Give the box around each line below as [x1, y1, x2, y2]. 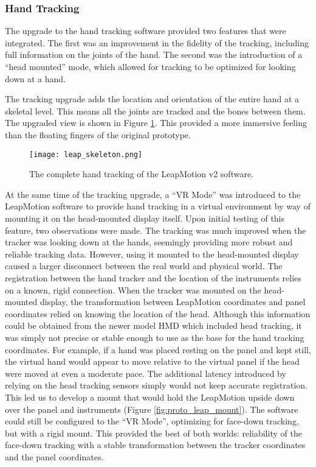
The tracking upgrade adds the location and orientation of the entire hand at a [5, 93, 300, 105]
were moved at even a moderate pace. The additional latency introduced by [5, 367, 286, 379]
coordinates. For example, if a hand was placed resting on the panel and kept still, [5, 343, 311, 356]
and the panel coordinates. [5, 450, 104, 463]
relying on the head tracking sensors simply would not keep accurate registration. [5, 379, 308, 392]
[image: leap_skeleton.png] [29, 150, 143, 159]
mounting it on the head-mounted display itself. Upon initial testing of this [5, 212, 285, 224]
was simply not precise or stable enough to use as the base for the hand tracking [5, 331, 304, 343]
